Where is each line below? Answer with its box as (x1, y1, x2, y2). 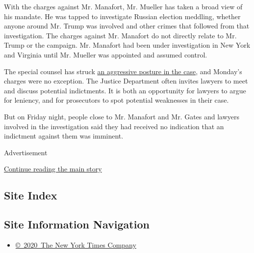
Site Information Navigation (4, 217, 150, 232)
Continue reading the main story (4, 164, 102, 174)
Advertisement (4, 147, 48, 157)
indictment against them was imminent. (4, 131, 124, 141)
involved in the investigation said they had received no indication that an (4, 121, 224, 131)
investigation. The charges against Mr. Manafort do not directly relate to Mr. (4, 30, 237, 40)
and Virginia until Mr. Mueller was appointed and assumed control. (4, 49, 207, 59)
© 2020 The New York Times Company (15, 239, 136, 250)
